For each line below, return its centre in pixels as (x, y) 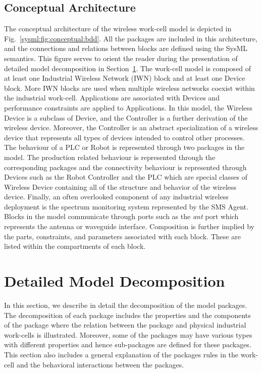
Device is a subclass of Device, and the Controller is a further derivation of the (126, 117)
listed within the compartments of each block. (75, 246)
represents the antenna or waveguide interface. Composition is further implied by (129, 226)
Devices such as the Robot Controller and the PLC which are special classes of (126, 177)
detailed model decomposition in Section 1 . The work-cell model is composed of (128, 68)
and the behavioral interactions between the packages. (100, 364)
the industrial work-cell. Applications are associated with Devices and (112, 98)
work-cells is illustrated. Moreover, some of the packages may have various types (128, 334)
